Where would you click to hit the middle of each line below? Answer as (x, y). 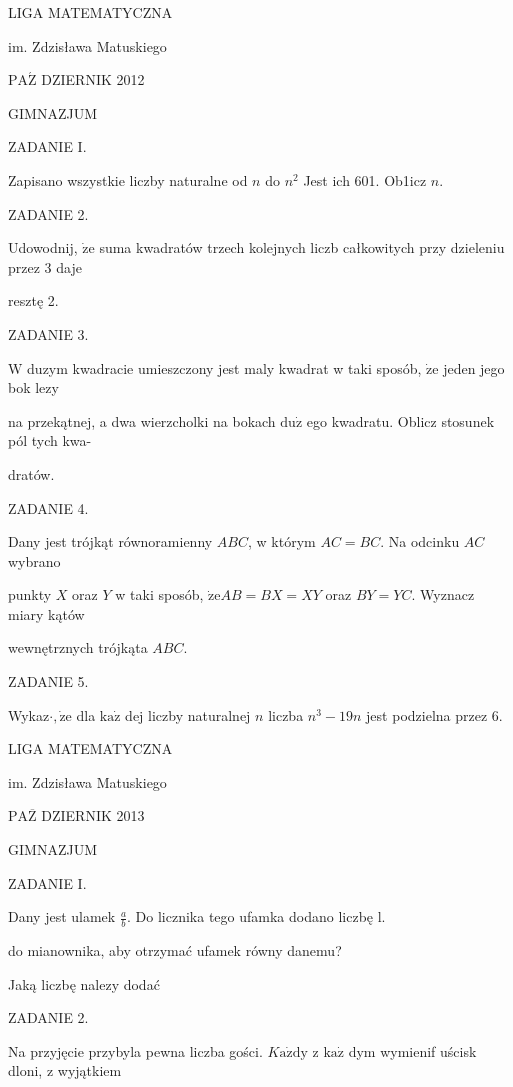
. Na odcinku (420, 541)
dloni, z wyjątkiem (65, 1070)
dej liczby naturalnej (188, 714)
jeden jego (474, 367)
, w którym (282, 541)
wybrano (34, 560)
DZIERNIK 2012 (93, 79)
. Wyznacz (443, 594)
